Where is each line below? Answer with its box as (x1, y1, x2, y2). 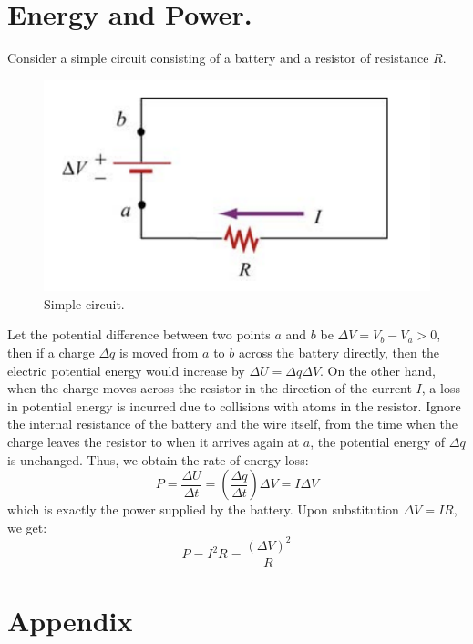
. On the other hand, (320, 360, 436, 379)
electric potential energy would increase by (7, 360, 245, 379)
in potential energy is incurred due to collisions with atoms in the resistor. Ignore (7, 396, 461, 415)
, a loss (421, 379, 460, 398)
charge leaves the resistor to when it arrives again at (7, 432, 300, 452)
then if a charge (7, 343, 95, 362)
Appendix (7, 602, 133, 639)
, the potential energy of (310, 432, 446, 452)
